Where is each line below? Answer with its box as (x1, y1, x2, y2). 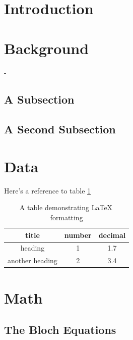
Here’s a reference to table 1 (4, 185, 91, 196)
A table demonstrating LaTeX (19, 202, 113, 213)
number (64, 229, 92, 240)
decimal (98, 229, 126, 240)
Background (4, 37, 89, 58)
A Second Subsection (4, 121, 116, 137)
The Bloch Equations (4, 322, 116, 337)
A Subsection (4, 91, 75, 107)
